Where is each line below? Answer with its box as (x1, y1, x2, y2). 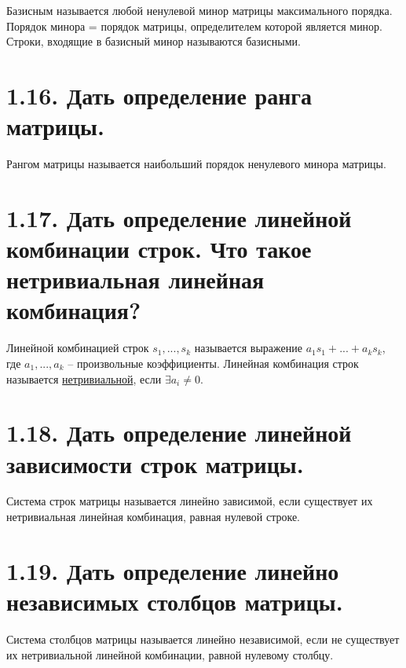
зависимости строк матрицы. (6, 447, 304, 479)
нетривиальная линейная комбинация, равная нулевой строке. (6, 508, 301, 525)
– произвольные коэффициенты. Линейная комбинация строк (68, 354, 359, 371)
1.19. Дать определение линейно (6, 554, 339, 586)
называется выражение (194, 340, 302, 356)
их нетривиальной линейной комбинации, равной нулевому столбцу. (6, 646, 334, 662)
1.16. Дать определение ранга (6, 79, 313, 111)
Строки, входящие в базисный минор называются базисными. (6, 33, 301, 50)
